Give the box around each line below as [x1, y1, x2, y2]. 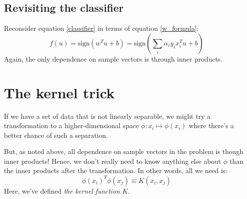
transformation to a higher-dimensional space [4, 120, 139, 131]
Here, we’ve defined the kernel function [4, 185, 120, 196]
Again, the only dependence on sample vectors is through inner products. [4, 53, 223, 64]
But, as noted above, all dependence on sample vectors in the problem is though [4, 146, 244, 156]
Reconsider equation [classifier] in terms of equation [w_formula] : [4, 23, 199, 33]
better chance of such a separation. [4, 130, 108, 140]
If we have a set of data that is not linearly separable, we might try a [4, 111, 210, 121]
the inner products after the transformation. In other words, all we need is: [4, 165, 228, 176]
